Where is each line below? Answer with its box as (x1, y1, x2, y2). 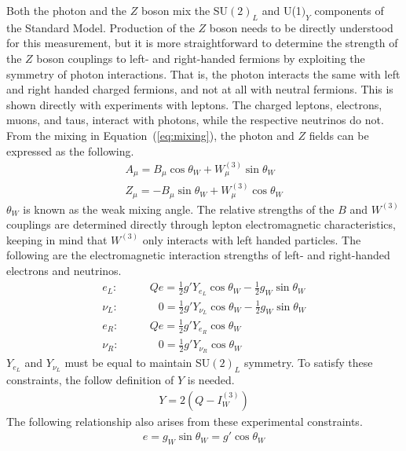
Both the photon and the (6, 2, 127, 18)
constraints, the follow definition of (6, 372, 174, 388)
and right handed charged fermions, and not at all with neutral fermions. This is (6, 81, 393, 97)
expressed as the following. (6, 142, 134, 159)
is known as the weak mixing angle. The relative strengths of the (23, 200, 335, 217)
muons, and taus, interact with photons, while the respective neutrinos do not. (6, 112, 384, 128)
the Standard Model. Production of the (6, 19, 195, 35)
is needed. (187, 372, 235, 388)
